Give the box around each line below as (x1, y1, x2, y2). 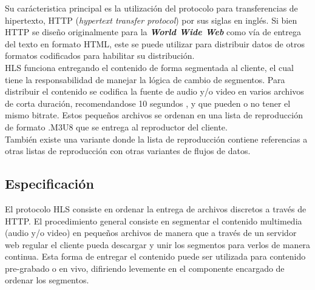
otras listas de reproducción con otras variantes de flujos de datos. (5, 144, 251, 157)
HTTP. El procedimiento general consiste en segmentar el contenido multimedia (5, 214, 302, 227)
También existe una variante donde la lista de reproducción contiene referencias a (5, 132, 308, 145)
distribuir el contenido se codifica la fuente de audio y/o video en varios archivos (5, 85, 304, 98)
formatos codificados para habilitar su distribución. (5, 49, 195, 62)
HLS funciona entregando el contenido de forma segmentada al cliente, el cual (5, 61, 294, 73)
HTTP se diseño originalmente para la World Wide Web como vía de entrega (5, 25, 301, 38)
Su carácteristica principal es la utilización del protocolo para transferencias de (5, 2, 298, 14)
